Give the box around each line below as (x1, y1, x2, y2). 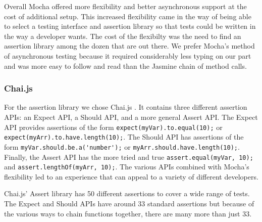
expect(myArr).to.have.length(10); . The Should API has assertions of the (4, 131, 244, 142)
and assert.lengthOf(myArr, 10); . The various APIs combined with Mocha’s (4, 161, 249, 172)
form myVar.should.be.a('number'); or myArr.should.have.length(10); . (4, 141, 240, 152)
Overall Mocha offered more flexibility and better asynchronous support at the (4, 1, 247, 11)
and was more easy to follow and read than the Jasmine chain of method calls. (4, 60, 247, 71)
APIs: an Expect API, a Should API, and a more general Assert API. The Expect (4, 111, 258, 122)
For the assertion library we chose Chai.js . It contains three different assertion (4, 102, 247, 112)
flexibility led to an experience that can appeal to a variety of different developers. (4, 171, 258, 182)
